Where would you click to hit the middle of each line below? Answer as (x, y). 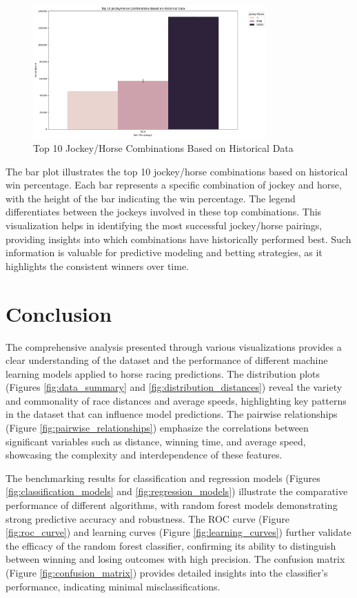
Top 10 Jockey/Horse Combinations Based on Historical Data (163, 148)
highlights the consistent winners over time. (97, 266)
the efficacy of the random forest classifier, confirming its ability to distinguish (171, 545)
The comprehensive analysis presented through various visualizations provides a (174, 346)
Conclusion (59, 313)
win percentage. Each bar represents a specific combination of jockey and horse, (174, 185)
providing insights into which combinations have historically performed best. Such (178, 239)
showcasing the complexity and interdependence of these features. (144, 455)
